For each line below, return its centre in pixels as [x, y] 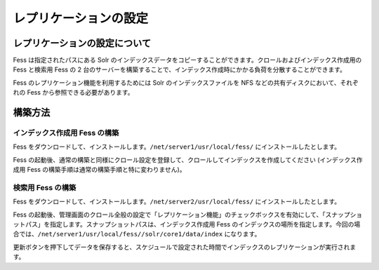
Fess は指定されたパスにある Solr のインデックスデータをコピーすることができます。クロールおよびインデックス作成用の [187, 60]
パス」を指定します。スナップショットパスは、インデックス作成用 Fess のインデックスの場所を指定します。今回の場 [193, 224]
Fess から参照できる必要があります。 [80, 93]
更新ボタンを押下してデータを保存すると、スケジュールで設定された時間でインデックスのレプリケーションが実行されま [185, 247]
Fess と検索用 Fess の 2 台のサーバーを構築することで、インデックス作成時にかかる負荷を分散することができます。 [180, 69]
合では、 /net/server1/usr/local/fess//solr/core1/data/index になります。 [137, 234]
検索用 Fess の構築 [45, 187]
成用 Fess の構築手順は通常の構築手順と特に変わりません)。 [99, 170]
